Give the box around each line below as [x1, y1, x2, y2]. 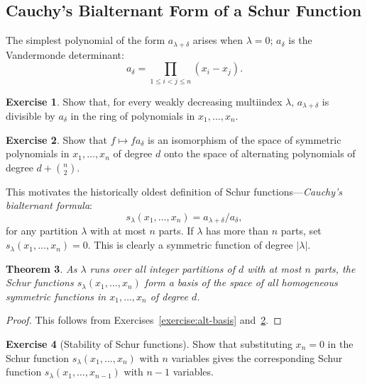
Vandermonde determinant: [6, 47, 124, 62]
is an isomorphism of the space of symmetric [148, 132, 341, 147]
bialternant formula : [6, 198, 92, 213]
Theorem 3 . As [6, 261, 77, 276]
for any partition [6, 223, 78, 238]
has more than [206, 223, 269, 238]
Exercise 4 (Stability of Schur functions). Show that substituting [6, 337, 292, 351]
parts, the [314, 261, 356, 276]
